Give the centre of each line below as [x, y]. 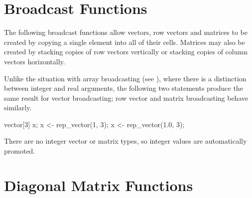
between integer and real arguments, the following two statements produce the [124, 88]
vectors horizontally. [35, 61]
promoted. [20, 151]
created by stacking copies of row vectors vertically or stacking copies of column [126, 52]
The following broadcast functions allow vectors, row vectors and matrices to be [126, 32]
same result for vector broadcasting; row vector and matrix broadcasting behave [126, 98]
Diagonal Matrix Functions [99, 185]
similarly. [18, 107]
